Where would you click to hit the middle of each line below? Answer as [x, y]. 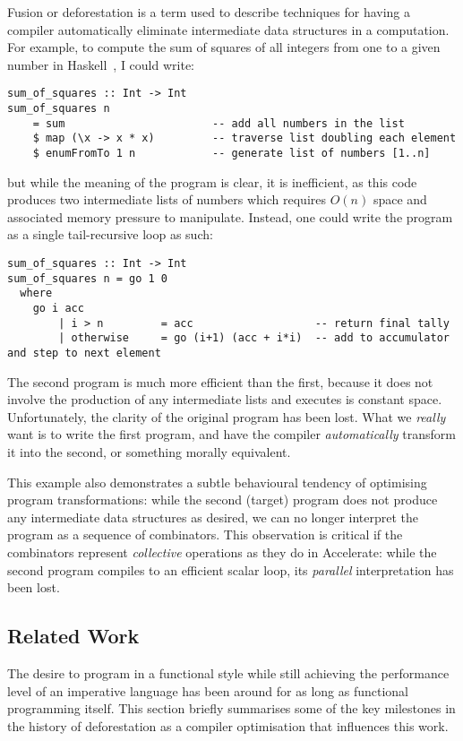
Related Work [73, 636]
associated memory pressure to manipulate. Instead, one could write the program [230, 216]
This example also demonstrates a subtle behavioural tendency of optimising [217, 482]
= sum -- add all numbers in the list [219, 123]
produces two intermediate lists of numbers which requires [167, 199]
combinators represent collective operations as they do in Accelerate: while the [222, 551]
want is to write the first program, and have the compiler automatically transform [231, 434]
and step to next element [84, 353]
